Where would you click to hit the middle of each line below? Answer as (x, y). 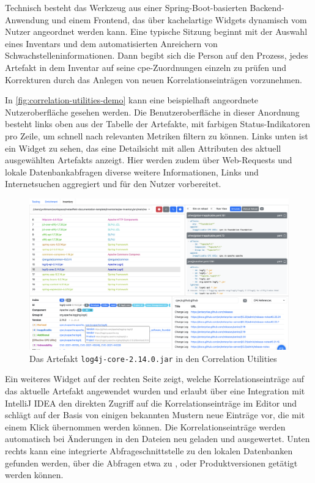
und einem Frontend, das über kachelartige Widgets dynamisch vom (179, 19)
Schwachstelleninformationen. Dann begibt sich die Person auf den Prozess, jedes (157, 55)
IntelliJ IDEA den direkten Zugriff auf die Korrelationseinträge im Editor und (151, 403)
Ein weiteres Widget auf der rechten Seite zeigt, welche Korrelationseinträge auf (154, 379)
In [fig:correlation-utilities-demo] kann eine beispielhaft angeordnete (132, 100)
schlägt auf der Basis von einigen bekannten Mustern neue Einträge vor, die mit (155, 415)
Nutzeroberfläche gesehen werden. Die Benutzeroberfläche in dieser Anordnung (152, 112)
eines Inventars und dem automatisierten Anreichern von (111, 43)
